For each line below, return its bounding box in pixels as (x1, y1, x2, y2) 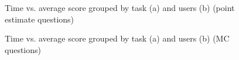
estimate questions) (5, 13, 74, 25)
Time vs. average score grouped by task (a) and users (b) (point (5, 2, 235, 13)
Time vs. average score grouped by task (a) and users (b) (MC (5, 32, 230, 44)
